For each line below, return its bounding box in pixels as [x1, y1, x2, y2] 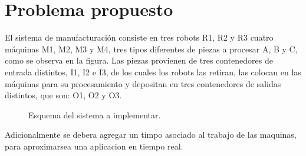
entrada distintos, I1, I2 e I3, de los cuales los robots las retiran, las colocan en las [5, 65, 301, 78]
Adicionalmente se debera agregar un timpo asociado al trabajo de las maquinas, [5, 128, 297, 141]
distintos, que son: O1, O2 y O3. [5, 89, 122, 101]
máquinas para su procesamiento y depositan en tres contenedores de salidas [5, 77, 281, 89]
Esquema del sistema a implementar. [28, 108, 161, 121]
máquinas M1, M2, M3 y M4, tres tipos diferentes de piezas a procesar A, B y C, [5, 42, 298, 55]
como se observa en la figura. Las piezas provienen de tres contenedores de [5, 54, 273, 67]
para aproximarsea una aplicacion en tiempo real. [5, 140, 183, 152]
